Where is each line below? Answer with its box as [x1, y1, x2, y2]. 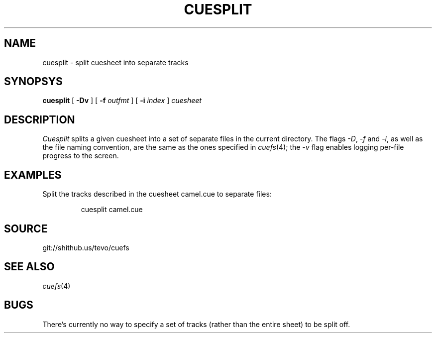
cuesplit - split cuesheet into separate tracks [42, 58, 189, 67]
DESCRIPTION [4, 113, 75, 126]
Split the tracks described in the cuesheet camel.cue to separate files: [42, 190, 272, 199]
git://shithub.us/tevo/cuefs [42, 243, 129, 252]
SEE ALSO [4, 260, 55, 273]
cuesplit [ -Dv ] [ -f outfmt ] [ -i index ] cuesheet [42, 96, 202, 105]
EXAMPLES [4, 168, 62, 181]
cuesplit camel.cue [81, 205, 143, 214]
